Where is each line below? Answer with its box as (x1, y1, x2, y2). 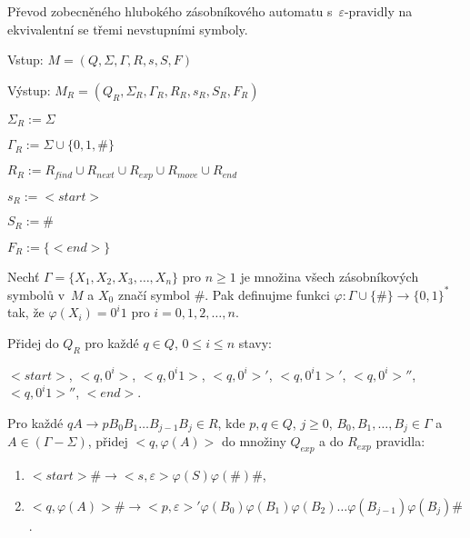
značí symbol (117, 284, 190, 304)
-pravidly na (344, 2, 413, 20)
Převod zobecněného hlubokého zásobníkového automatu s (7, 2, 333, 20)
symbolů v (7, 284, 65, 304)
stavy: (238, 333, 272, 352)
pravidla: (375, 432, 425, 451)
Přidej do (7, 333, 59, 352)
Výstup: (7, 80, 51, 99)
